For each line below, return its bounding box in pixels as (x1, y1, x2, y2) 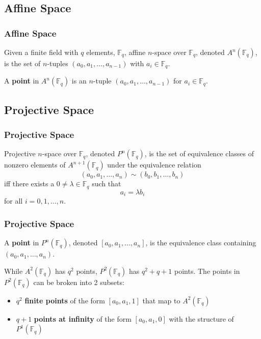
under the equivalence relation (107, 159, 201, 170)
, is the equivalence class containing (145, 237, 256, 248)
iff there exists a (4, 178, 55, 189)
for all (4, 195, 23, 206)
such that (92, 178, 121, 189)
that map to (142, 295, 180, 305)
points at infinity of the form (34, 313, 132, 324)
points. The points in (174, 265, 240, 276)
